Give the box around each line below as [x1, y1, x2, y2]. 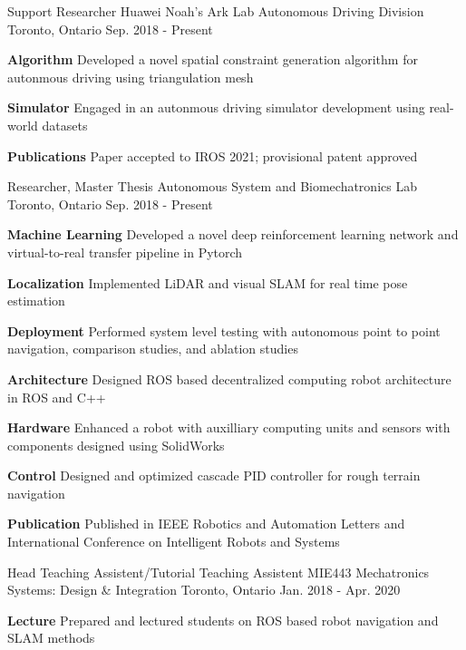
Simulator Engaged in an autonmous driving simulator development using [7, 98, 425, 117]
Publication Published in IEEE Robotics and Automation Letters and [7, 514, 405, 533]
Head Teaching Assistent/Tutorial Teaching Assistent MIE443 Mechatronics [7, 562, 430, 581]
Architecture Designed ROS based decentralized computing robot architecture [7, 369, 451, 388]
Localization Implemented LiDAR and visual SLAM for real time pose [7, 273, 408, 292]
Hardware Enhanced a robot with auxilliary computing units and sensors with [7, 418, 451, 437]
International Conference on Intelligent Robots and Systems [7, 532, 340, 551]
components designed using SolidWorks [7, 435, 225, 454]
